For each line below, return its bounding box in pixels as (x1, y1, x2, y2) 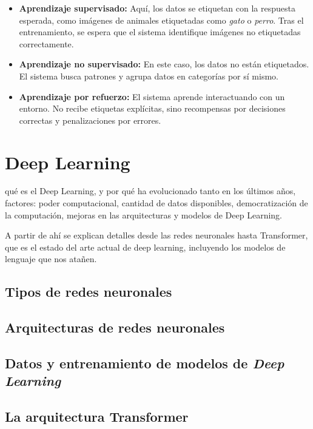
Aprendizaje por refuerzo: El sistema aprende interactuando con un (19, 90, 285, 103)
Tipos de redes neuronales (5, 282, 172, 301)
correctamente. (19, 37, 74, 50)
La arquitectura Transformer (5, 407, 189, 426)
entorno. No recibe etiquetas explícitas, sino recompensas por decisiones (19, 102, 286, 115)
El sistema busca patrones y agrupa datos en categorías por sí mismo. (19, 69, 278, 82)
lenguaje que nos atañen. (5, 252, 97, 265)
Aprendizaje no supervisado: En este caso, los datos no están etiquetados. (19, 58, 309, 70)
